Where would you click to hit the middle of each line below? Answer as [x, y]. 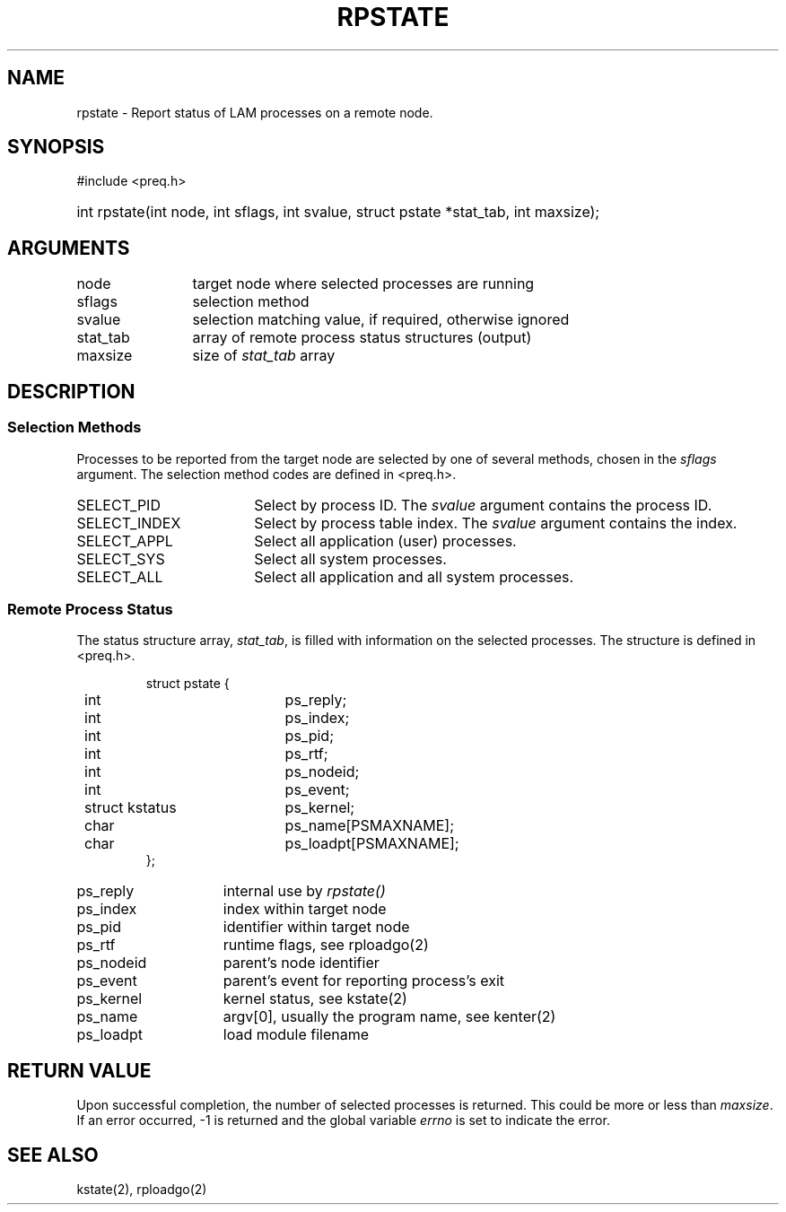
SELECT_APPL [125, 541]
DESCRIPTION [71, 391]
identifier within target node [316, 927]
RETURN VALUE [79, 1070]
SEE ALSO [53, 1155]
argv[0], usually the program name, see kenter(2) [389, 1017]
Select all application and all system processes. [414, 576]
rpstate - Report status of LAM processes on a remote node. [255, 112]
